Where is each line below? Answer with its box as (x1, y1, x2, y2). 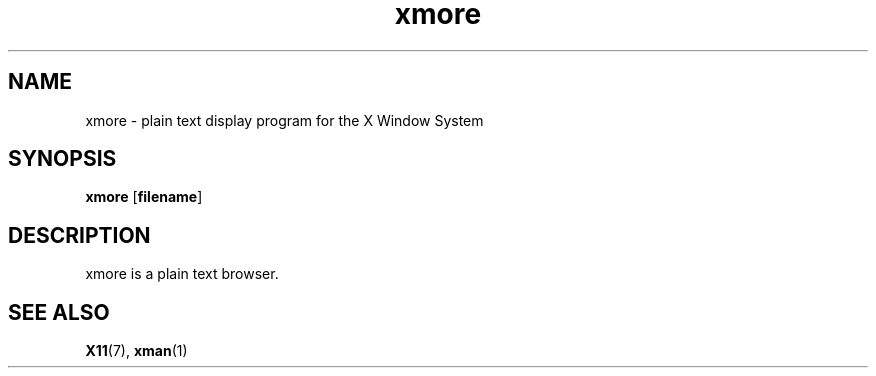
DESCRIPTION (8, 222, 151, 248)
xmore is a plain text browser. (85, 265, 279, 283)
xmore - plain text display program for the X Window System (85, 111, 484, 129)
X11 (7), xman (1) (85, 342, 188, 360)
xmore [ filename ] (85, 188, 203, 206)
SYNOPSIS (8, 146, 117, 172)
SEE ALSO (8, 299, 110, 325)
